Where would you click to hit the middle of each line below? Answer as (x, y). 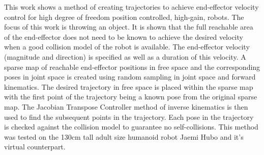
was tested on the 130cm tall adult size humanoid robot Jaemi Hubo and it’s (124, 136)
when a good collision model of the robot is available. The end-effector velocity (127, 47)
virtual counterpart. (35, 147)
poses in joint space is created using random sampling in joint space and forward (130, 77)
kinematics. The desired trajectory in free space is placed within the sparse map (129, 86)
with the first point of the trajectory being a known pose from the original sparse (131, 97)
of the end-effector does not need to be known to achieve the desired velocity (124, 36)
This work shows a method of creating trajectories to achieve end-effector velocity (131, 7)
